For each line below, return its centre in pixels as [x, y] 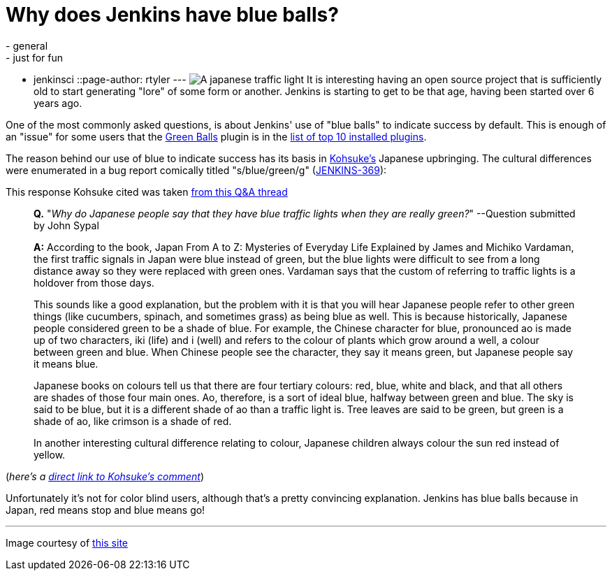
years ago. [58, 103]
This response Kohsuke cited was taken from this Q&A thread [147, 192]
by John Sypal [66, 225]
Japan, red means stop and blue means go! [105, 510]
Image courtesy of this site [67, 542]
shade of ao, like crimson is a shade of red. [133, 421]
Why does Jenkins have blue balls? [172, 15]
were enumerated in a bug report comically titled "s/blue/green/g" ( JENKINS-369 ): [196, 170]
